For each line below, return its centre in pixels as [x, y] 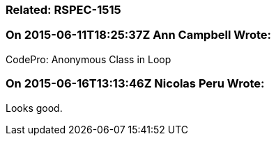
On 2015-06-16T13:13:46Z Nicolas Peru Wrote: [135, 84]
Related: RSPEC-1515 [63, 10]
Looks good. [34, 108]
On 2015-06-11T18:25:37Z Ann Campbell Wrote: [138, 35]
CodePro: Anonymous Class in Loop [89, 59]
